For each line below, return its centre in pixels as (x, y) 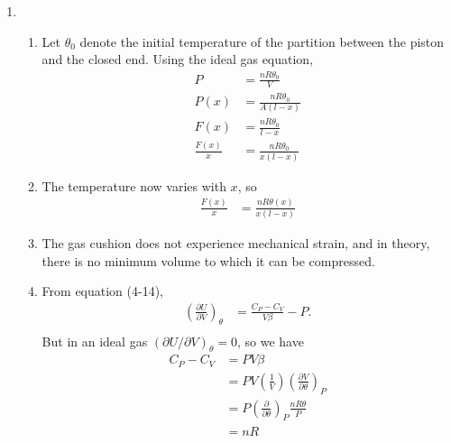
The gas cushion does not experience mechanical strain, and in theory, (236, 242)
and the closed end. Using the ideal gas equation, (178, 59)
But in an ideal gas (95, 341)
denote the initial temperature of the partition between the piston (262, 41)
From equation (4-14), (103, 291)
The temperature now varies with (134, 185)
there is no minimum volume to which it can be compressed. (208, 260)
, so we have (270, 341)
